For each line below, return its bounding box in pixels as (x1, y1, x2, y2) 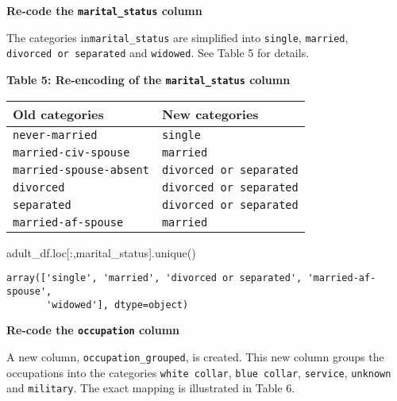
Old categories (13, 104, 104, 123)
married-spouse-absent (13, 163, 149, 176)
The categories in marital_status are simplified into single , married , (6, 29, 349, 45)
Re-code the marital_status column (6, 2, 202, 18)
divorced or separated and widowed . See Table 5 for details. (6, 44, 310, 61)
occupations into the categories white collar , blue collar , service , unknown (6, 364, 391, 380)
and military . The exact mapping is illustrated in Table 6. (6, 380, 295, 396)
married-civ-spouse (13, 145, 130, 159)
